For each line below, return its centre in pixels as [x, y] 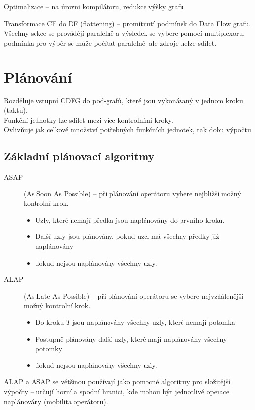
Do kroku [50, 322]
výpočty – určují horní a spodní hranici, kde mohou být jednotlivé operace [117, 391]
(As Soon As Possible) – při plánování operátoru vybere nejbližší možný [132, 193]
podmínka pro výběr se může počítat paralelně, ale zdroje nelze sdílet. [110, 42]
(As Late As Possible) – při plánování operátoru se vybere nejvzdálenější [134, 296]
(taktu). [16, 110]
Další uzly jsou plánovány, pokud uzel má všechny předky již [127, 236]
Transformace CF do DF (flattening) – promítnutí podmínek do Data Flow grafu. [127, 23]
